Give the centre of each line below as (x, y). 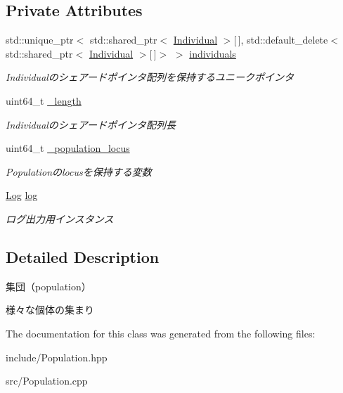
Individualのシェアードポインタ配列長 (91, 124)
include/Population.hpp (57, 357)
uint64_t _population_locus (68, 148)
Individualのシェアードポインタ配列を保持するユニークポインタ (150, 77)
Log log (22, 195)
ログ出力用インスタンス (60, 218)
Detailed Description (83, 256)
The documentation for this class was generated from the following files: (161, 333)
